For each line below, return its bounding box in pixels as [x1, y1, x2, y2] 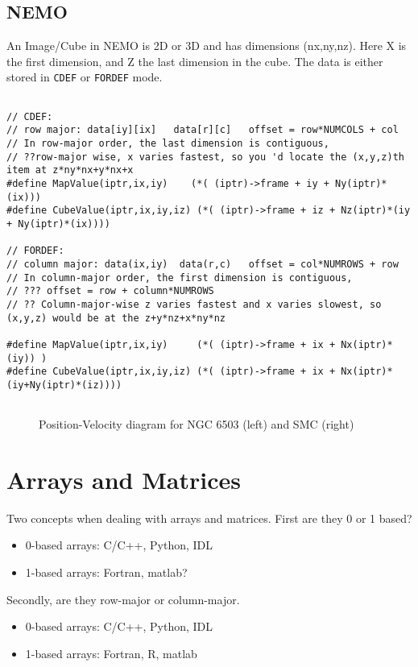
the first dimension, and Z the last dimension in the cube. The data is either [6, 52, 383, 69]
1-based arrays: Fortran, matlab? [25, 564, 188, 581]
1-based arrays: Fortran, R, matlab [25, 644, 197, 661]
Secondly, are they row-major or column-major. [6, 590, 240, 607]
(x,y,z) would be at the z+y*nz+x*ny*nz [6, 312, 226, 324]
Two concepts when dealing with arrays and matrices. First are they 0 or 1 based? [6, 509, 412, 526]
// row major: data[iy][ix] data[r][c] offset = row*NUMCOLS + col [6, 124, 399, 136]
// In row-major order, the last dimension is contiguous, [6, 138, 329, 150]
